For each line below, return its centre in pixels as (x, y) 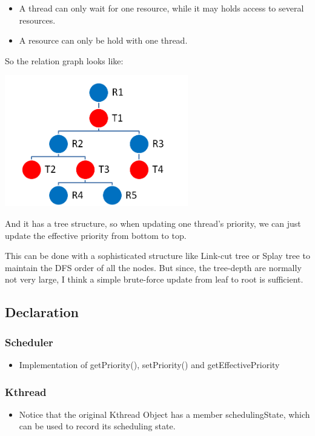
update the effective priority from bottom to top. (96, 235)
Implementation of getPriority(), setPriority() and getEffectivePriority (149, 365)
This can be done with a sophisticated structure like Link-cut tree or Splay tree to (157, 256)
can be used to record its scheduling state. (97, 426)
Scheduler (29, 342)
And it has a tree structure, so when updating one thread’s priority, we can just (153, 223)
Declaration (42, 312)
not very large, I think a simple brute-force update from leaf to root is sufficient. (154, 279)
